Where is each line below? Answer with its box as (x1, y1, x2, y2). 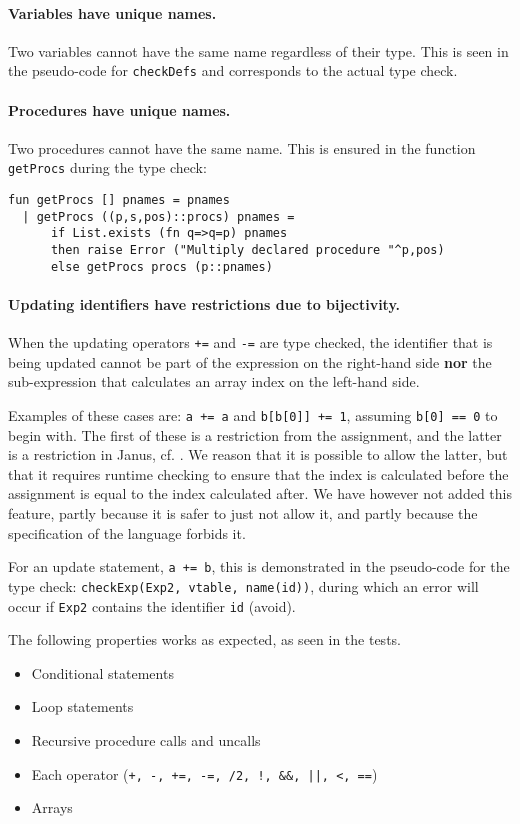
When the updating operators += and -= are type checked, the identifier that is (8, 332, 493, 353)
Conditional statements (31, 662, 174, 683)
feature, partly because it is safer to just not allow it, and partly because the (8, 503, 478, 524)
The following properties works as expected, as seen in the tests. (8, 629, 401, 650)
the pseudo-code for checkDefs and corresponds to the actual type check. (8, 60, 458, 81)
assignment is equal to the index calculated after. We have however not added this (8, 483, 512, 504)
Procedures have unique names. (8, 99, 231, 120)
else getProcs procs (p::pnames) (50, 259, 273, 274)
